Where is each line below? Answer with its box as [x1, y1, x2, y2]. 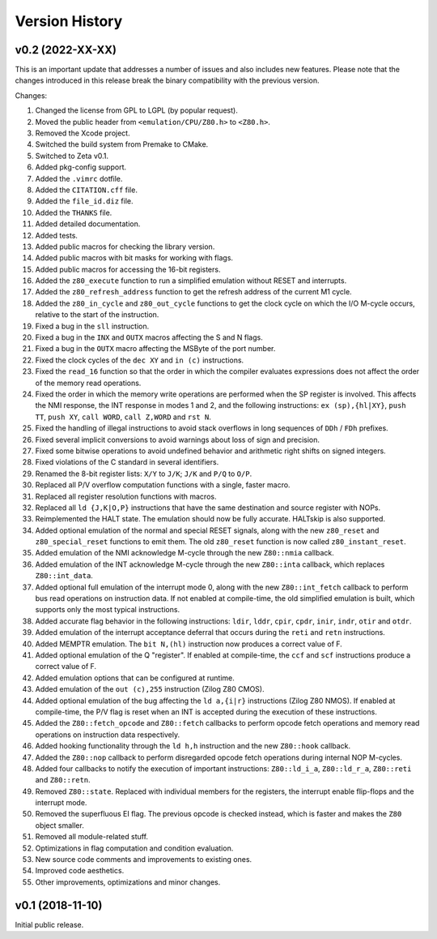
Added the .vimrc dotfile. [35, 174, 123, 183]
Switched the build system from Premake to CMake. [35, 139, 209, 149]
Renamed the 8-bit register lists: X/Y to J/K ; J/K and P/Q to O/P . [35, 469, 252, 478]
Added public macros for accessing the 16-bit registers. [35, 264, 221, 274]
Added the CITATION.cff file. [35, 185, 138, 195]
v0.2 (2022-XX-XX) [15, 43, 117, 57]
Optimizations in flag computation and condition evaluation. [35, 843, 234, 853]
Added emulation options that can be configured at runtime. [35, 673, 235, 683]
